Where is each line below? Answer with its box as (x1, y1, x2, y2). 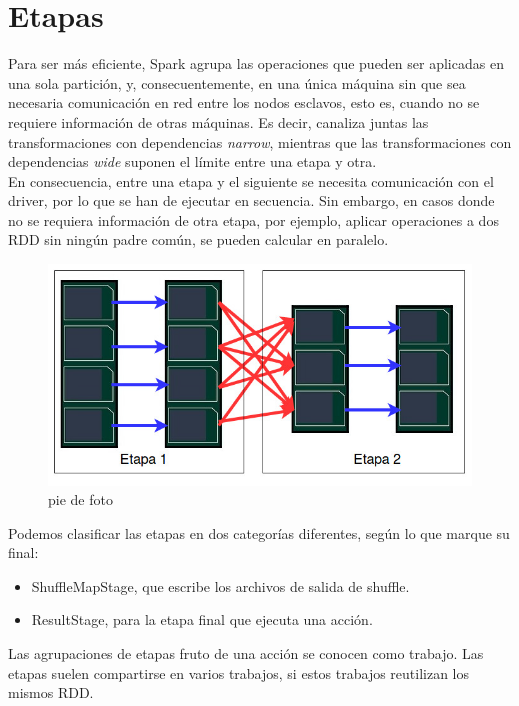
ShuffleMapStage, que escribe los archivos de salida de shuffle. (31, 575, 410, 596)
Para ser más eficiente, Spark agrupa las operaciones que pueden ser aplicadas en (8, 53, 504, 74)
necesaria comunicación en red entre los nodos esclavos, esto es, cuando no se (8, 92, 480, 113)
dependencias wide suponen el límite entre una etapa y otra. (8, 151, 377, 172)
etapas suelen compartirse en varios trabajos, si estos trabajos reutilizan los (8, 662, 470, 683)
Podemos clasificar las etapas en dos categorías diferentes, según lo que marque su (8, 522, 510, 543)
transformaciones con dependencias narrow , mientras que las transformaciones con (8, 131, 512, 152)
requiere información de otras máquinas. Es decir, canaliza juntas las (8, 111, 429, 132)
